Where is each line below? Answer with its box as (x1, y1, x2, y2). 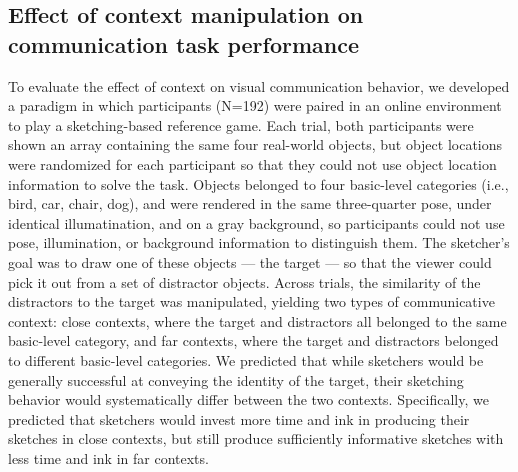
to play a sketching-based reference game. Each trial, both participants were (8, 114, 474, 135)
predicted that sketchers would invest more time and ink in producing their (8, 408, 470, 429)
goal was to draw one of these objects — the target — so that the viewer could (8, 251, 492, 272)
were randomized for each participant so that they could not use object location (8, 153, 497, 174)
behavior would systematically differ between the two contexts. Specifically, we (8, 389, 489, 410)
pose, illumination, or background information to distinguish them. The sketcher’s (8, 232, 510, 253)
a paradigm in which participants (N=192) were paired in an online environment (8, 95, 502, 116)
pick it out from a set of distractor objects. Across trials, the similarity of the (8, 271, 481, 292)
